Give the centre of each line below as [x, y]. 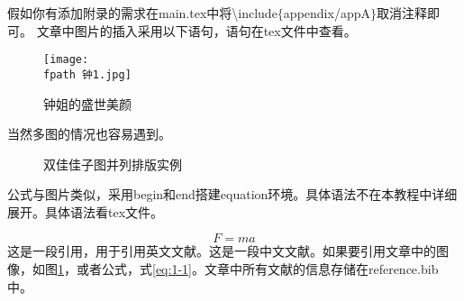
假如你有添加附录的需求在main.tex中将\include [142, 13]
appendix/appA [327, 13]
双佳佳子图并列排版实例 [113, 164]
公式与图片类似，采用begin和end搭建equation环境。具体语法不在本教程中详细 [232, 194]
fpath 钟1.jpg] [87, 74]
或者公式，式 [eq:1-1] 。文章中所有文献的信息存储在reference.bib [257, 269]
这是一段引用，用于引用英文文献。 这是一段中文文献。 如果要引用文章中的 [222, 251]
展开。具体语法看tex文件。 [86, 211]
